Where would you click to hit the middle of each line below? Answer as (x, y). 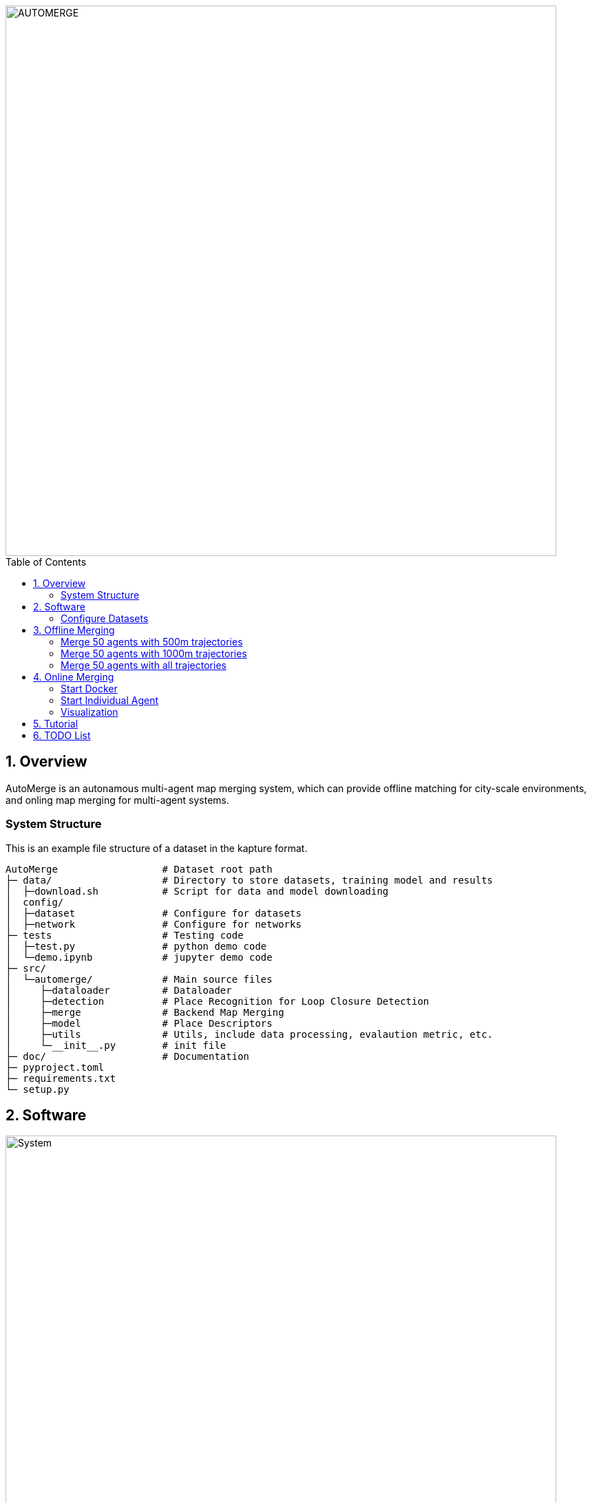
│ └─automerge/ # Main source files (139, 979)
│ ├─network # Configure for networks (154, 924)
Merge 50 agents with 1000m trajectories (154, 653)
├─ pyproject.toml (55, 1067)
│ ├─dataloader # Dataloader (119, 990)
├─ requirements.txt (61, 1078)
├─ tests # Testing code (125, 935)
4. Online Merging (74, 677)
